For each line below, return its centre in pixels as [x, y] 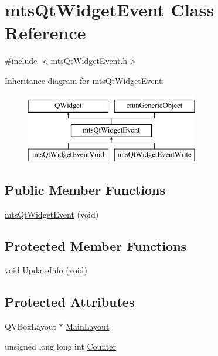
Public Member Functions [85, 189]
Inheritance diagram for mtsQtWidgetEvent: [85, 80]
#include [21, 61]
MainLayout [88, 326]
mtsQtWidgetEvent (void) [52, 214]
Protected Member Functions [96, 245]
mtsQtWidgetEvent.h [89, 61]
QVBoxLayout [30, 326]
